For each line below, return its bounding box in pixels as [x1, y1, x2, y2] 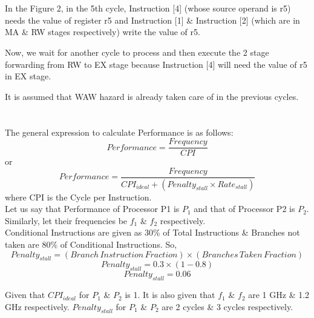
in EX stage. [5, 70, 51, 82]
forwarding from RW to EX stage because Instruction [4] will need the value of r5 [5, 58, 307, 70]
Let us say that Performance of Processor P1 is [5, 202, 180, 215]
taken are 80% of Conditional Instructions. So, [5, 238, 177, 251]
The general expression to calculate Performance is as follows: [5, 125, 234, 138]
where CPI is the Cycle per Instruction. [5, 190, 152, 203]
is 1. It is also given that [125, 288, 215, 301]
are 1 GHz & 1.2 [248, 288, 310, 301]
